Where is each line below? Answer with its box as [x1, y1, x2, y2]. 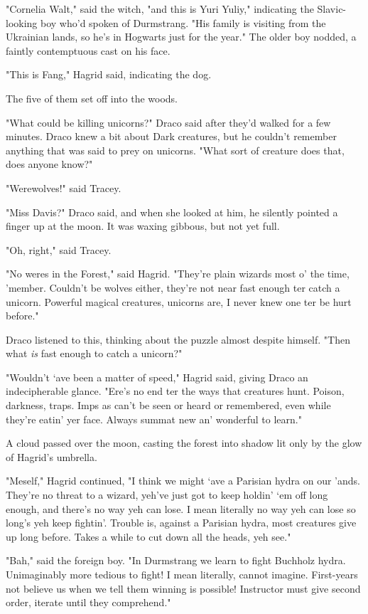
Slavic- [317, 1, 347, 16]
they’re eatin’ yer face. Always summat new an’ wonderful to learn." [6, 411, 302, 426]
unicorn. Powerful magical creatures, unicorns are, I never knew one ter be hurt [6, 294, 352, 309]
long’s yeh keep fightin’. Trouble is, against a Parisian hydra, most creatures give [6, 515, 357, 530]
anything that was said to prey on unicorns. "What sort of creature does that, [6, 142, 345, 157]
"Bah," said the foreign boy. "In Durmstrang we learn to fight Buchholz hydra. [6, 553, 346, 568]
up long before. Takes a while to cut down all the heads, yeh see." [6, 529, 291, 544]
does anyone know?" [6, 157, 93, 171]
